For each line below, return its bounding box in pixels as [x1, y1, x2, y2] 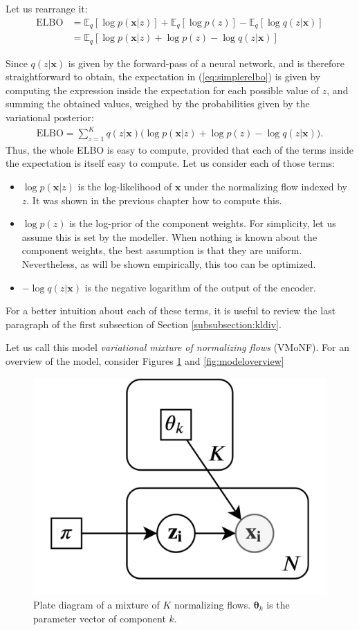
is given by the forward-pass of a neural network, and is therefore [68, 55, 345, 70]
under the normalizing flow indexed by [184, 179, 347, 194]
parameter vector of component [33, 611, 166, 625]
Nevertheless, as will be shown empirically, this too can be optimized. [21, 257, 316, 271]
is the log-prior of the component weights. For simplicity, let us [69, 216, 336, 231]
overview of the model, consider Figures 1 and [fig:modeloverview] [6, 353, 284, 368]
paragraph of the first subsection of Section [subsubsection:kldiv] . [6, 316, 282, 331]
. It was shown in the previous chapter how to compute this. [26, 192, 282, 207]
